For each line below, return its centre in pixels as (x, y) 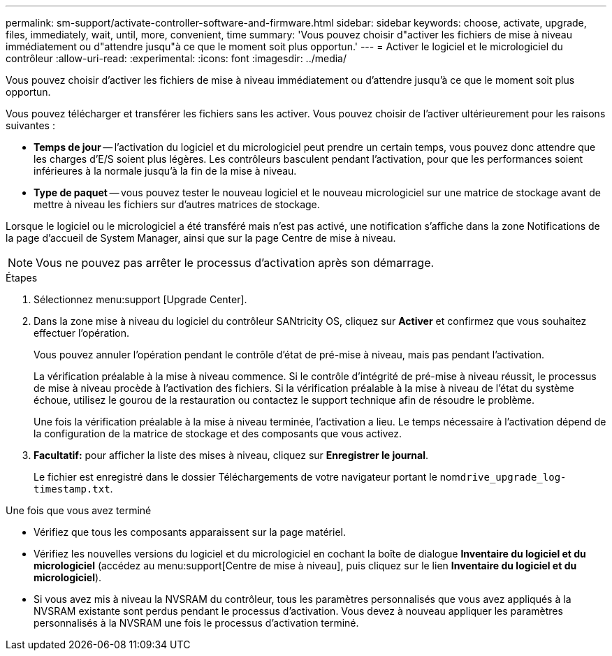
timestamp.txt (72, 489)
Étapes (22, 278)
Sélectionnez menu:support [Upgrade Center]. (140, 299)
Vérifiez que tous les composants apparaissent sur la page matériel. (190, 532)
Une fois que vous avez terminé (79, 510)
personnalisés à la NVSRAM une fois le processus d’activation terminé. (196, 623)
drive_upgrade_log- (513, 477)
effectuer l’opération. (82, 333)
